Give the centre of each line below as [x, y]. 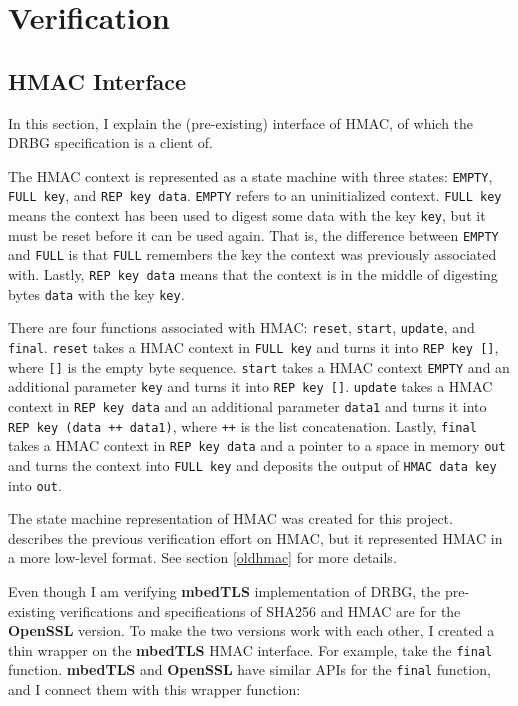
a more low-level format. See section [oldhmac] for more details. [202, 557]
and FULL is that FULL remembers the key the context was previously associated [252, 254]
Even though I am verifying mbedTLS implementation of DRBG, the [224, 591]
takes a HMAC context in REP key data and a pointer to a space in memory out [257, 445]
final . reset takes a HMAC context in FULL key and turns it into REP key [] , [253, 347]
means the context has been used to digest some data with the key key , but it [247, 215]
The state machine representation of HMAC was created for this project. [230, 518]
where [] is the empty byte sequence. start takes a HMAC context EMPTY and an [259, 366]
